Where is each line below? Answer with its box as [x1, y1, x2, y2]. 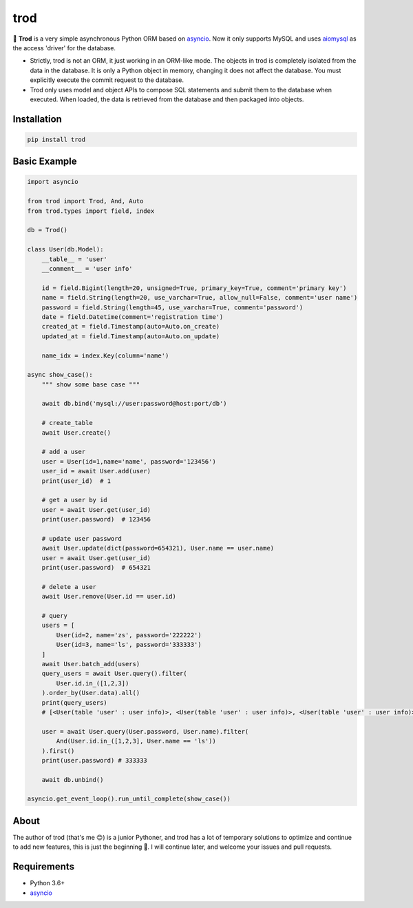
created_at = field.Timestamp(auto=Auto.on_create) [41, 322, 220, 331]
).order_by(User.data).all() [41, 689, 140, 697]
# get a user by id [41, 496, 108, 504]
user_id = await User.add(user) [41, 467, 151, 475]
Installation [12, 113, 62, 125]
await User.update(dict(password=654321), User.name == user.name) [41, 544, 275, 553]
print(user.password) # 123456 [41, 515, 151, 524]
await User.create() [41, 429, 112, 437]
